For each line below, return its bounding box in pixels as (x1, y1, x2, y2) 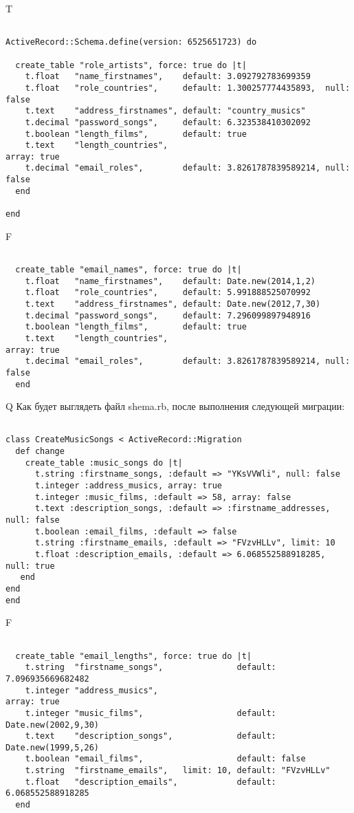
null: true (5, 561, 55, 571)
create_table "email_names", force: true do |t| (15, 265, 242, 274)
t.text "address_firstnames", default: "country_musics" (25, 106, 306, 116)
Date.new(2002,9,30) (5, 719, 100, 730)
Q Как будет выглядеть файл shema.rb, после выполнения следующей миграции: (5, 399, 345, 413)
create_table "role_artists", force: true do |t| (15, 60, 247, 70)
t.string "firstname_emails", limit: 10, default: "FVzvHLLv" (25, 766, 331, 776)
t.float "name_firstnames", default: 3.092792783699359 (25, 72, 311, 82)
